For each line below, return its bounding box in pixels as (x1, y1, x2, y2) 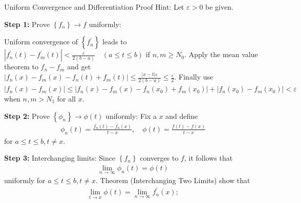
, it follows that (184, 153, 233, 163)
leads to (102, 36, 127, 47)
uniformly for (4, 175, 46, 186)
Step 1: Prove (4, 18, 50, 29)
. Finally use (174, 71, 213, 82)
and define (165, 110, 198, 121)
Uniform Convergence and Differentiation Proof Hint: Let (4, 2, 184, 12)
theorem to (4, 61, 38, 72)
